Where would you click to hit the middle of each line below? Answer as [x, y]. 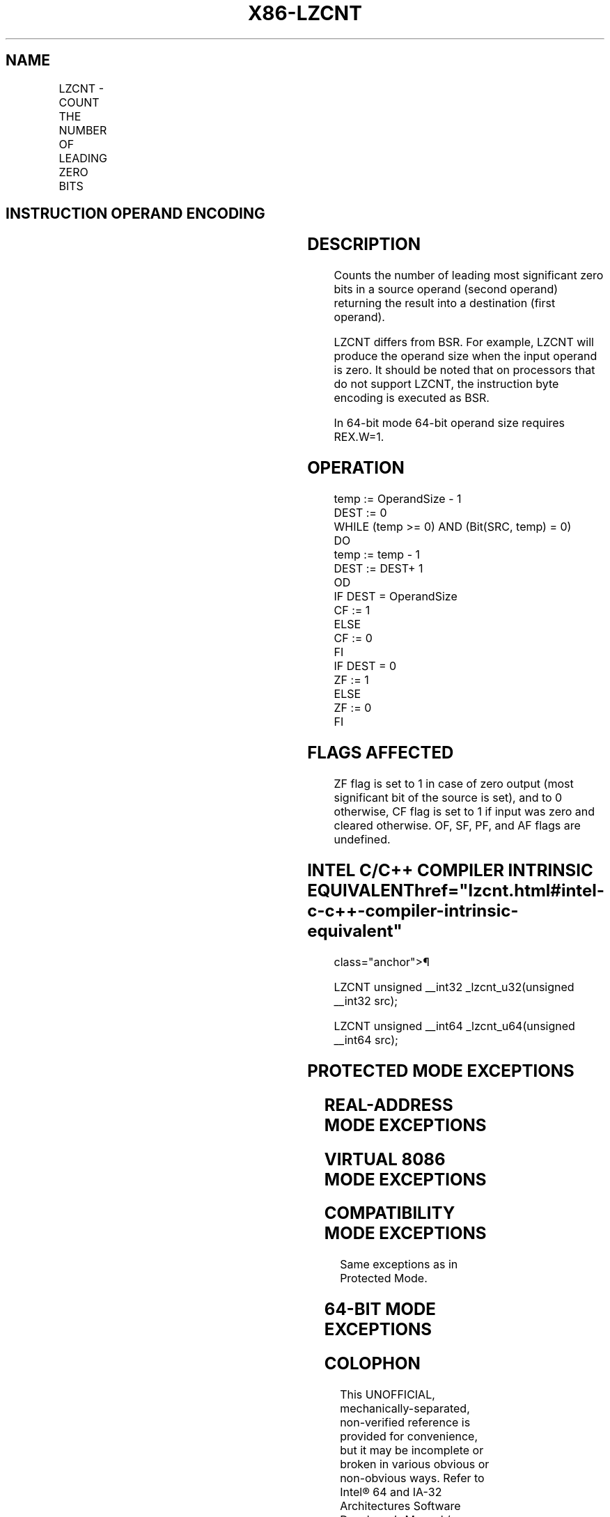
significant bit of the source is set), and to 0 [448, 797]
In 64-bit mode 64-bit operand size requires [449, 423]
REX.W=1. [359, 437]
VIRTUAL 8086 [385, 1159]
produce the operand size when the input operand [466, 356]
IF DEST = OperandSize [396, 597]
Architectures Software [400, 1506]
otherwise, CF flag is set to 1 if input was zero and [464, 811]
